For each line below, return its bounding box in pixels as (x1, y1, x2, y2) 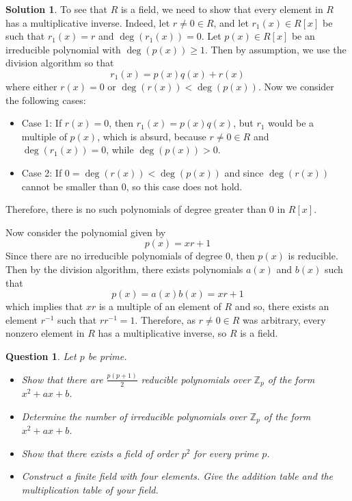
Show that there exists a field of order (21, 446, 178, 460)
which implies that (5, 299, 83, 313)
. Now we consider (258, 79, 334, 93)
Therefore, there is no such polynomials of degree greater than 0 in (5, 202, 286, 216)
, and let (213, 15, 249, 29)
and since (224, 165, 264, 179)
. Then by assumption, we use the (204, 42, 347, 56)
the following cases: (5, 92, 86, 107)
